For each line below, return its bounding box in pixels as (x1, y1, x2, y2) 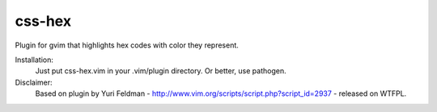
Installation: (15, 55, 54, 64)
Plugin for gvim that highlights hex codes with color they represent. (15, 40, 239, 50)
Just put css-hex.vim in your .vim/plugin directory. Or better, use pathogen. (35, 66, 286, 76)
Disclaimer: (15, 77, 53, 87)
